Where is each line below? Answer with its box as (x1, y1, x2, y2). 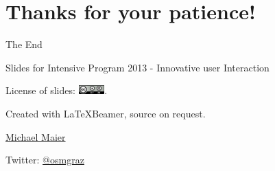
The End (5, 37, 43, 52)
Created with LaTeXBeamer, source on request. (5, 106, 206, 120)
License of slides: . (5, 83, 108, 98)
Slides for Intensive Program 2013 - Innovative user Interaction (5, 60, 270, 74)
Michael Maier (5, 129, 66, 144)
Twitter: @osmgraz (5, 152, 84, 167)
